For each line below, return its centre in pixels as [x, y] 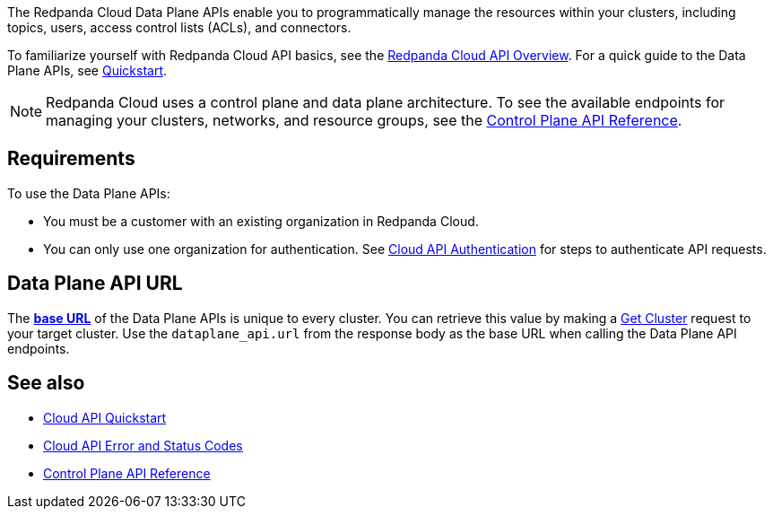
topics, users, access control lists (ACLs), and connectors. [179, 27]
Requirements [71, 159]
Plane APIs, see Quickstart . [87, 70]
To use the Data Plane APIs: [89, 193]
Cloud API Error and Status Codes [143, 445]
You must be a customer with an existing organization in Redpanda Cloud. [261, 221]
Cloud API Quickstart [105, 417]
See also [46, 383]
